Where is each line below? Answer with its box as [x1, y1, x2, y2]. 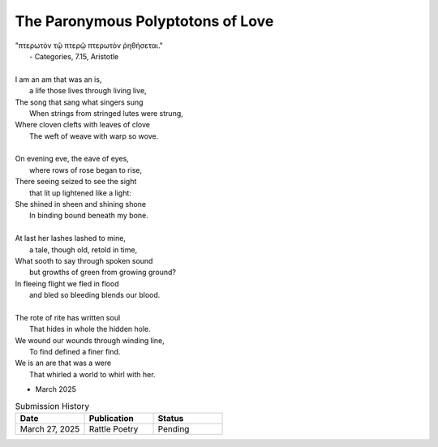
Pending [157, 423, 190, 435]
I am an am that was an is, [15, 74, 102, 84]
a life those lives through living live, [29, 86, 147, 96]
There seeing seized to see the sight [15, 177, 137, 187]
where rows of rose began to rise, [29, 165, 142, 174]
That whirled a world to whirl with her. [29, 369, 156, 379]
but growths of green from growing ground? [29, 268, 176, 277]
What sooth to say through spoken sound [15, 256, 153, 265]
